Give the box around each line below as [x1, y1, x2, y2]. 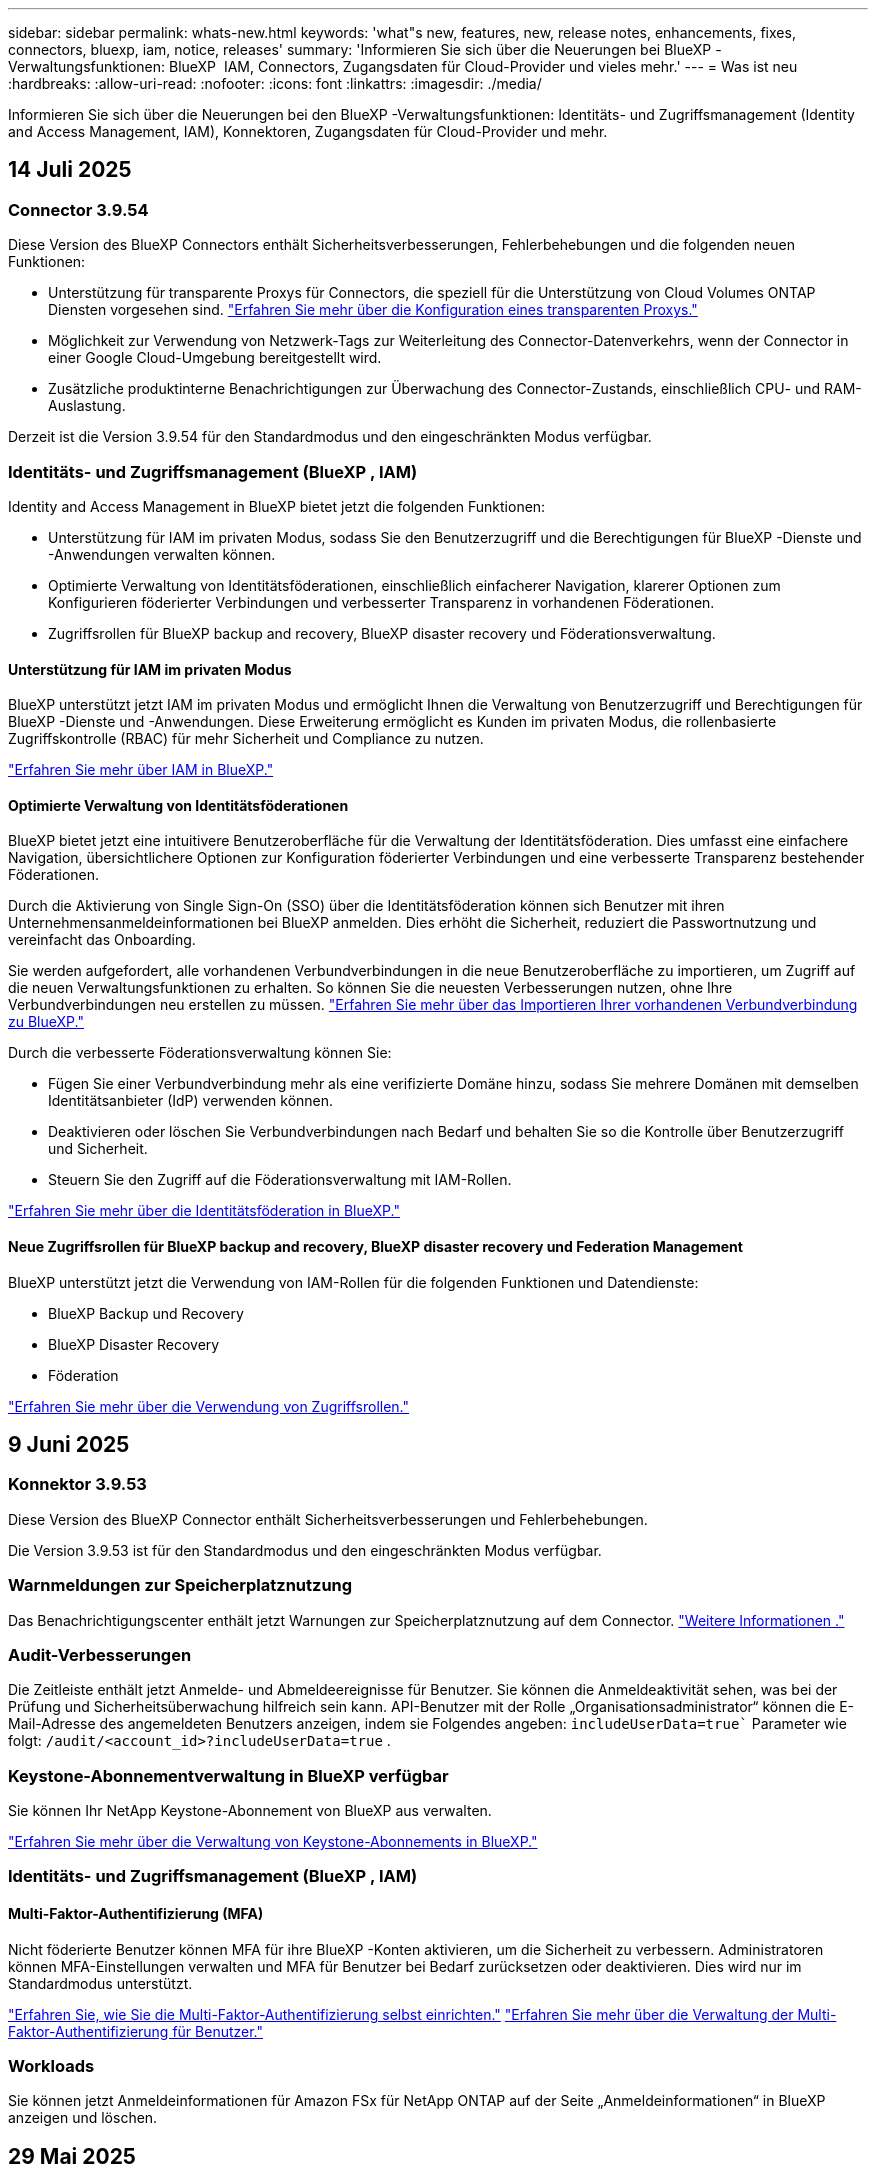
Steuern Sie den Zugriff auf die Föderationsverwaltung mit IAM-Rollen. [48, 1171, 512, 1189]
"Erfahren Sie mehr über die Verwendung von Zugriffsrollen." [8, 1397, 409, 1415]
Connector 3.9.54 [8, 199, 149, 220]
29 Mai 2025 [8, 2143, 136, 2169]
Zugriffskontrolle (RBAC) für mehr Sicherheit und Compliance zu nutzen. [8, 730, 484, 748]
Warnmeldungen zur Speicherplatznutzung [8, 1575, 353, 1596]
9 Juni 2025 [8, 1432, 130, 1458]
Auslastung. [48, 397, 126, 415]
